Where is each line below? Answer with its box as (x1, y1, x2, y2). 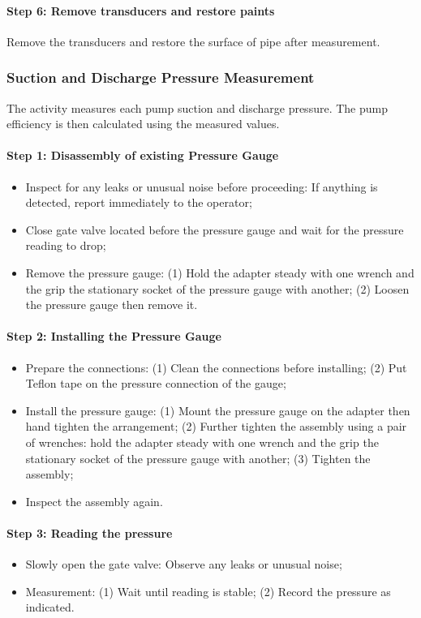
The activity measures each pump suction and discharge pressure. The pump (6, 99, 388, 116)
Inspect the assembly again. (25, 492, 163, 509)
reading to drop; (25, 237, 106, 254)
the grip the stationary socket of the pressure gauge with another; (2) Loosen (25, 280, 410, 297)
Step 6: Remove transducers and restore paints (6, 2, 275, 19)
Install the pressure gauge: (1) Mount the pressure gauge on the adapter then (25, 401, 410, 418)
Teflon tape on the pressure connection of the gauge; (25, 375, 286, 392)
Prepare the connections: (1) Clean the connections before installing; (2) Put (25, 358, 407, 376)
